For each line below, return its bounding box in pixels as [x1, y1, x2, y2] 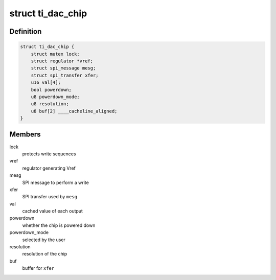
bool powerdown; [31, 87, 72, 92]
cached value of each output [22, 208, 83, 214]
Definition [9, 27, 42, 36]
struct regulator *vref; [31, 58, 94, 64]
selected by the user [22, 237, 66, 243]
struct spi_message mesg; [31, 65, 96, 71]
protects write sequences [22, 151, 76, 157]
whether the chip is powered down [22, 222, 96, 228]
